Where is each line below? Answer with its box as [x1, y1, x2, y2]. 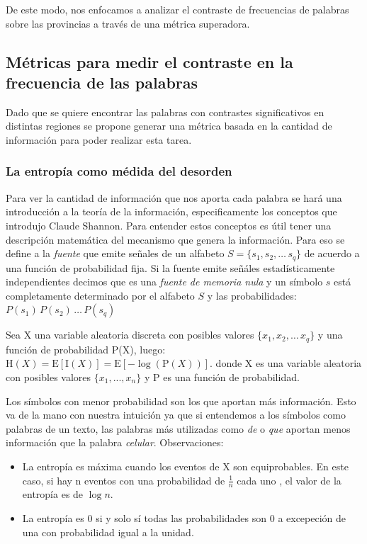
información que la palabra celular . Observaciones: [6, 435, 224, 450]
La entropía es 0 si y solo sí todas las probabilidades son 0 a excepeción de [22, 511, 346, 526]
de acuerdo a [304, 246, 360, 261]
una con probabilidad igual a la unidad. [22, 524, 194, 539]
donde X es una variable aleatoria [215, 356, 362, 370]
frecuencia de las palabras [6, 71, 198, 93]
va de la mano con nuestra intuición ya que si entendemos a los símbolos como [6, 407, 346, 422]
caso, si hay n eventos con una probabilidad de [22, 472, 225, 487]
